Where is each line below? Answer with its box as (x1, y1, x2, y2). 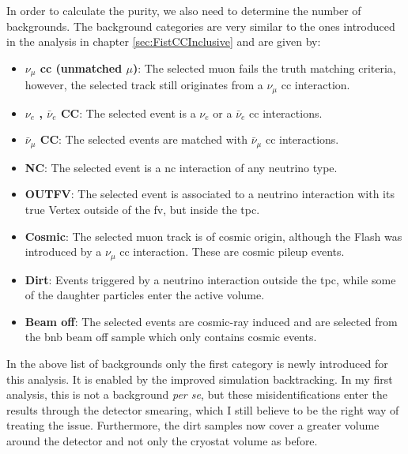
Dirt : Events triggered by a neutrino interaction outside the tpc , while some (25, 271, 396, 287)
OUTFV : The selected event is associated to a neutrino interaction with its (25, 186, 395, 202)
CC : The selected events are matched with (40, 131, 247, 148)
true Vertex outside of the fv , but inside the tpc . (25, 201, 260, 217)
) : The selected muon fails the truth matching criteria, (132, 59, 396, 76)
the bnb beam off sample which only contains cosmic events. (25, 328, 317, 345)
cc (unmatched (40, 59, 123, 76)
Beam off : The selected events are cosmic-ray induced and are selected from (25, 313, 398, 329)
